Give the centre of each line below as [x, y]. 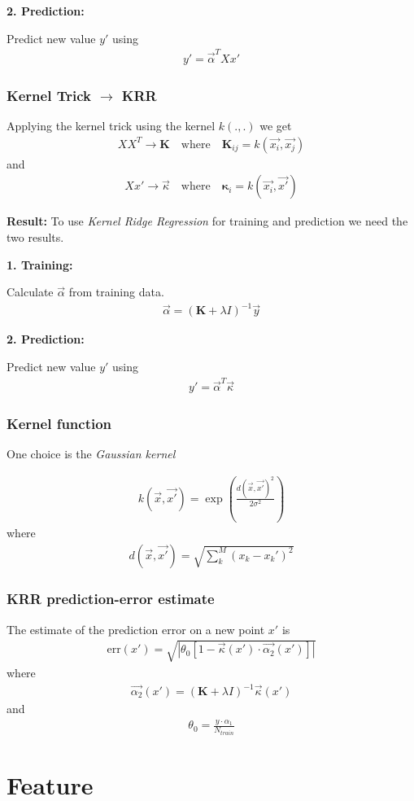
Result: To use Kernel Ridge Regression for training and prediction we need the [207, 221]
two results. [35, 237]
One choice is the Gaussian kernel [91, 454]
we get [276, 126]
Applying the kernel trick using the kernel [111, 126]
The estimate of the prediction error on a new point [136, 629]
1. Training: [40, 264]
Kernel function [59, 424]
